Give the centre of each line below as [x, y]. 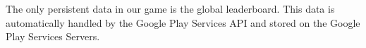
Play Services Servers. [53, 36]
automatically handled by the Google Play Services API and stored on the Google [183, 22]
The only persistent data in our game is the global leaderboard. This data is [170, 8]
